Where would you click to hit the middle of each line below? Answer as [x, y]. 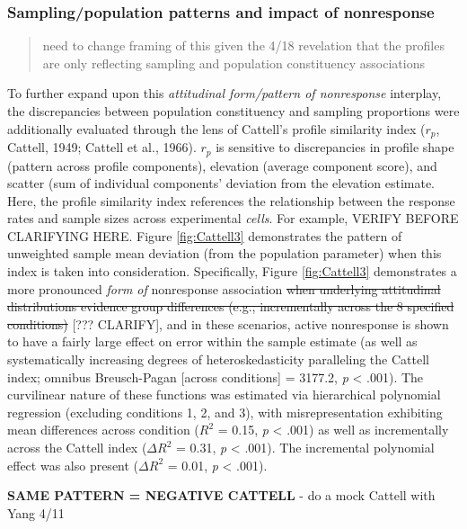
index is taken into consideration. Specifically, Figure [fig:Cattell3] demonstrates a [232, 271]
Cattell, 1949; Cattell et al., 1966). [102, 147]
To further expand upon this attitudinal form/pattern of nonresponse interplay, [225, 93]
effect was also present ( [73, 465]
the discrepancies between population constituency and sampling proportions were [233, 111]
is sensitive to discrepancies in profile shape [335, 147]
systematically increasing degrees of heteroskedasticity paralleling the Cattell [218, 359]
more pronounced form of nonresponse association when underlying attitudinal [224, 288]
